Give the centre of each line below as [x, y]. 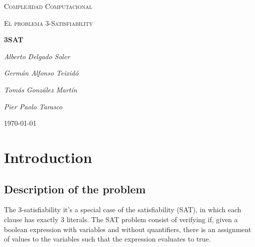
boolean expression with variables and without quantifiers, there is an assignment [128, 229]
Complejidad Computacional [48, 6]
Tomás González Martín [41, 89]
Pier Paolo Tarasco [33, 106]
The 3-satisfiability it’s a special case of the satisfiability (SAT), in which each [123, 209]
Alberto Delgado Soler [37, 56]
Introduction [48, 157]
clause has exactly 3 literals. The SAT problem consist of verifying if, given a [121, 219]
